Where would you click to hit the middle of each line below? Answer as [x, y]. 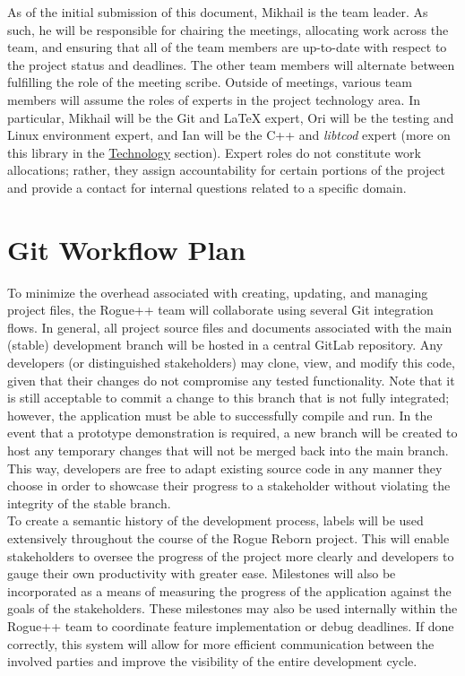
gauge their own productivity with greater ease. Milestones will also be [202, 573]
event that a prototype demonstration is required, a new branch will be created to [232, 433]
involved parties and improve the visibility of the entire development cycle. [212, 661]
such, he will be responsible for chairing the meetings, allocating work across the [228, 29]
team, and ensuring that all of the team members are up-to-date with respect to [227, 47]
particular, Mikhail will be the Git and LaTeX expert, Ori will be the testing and [231, 117]
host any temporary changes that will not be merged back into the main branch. [228, 450]
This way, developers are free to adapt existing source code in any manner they [225, 468]
